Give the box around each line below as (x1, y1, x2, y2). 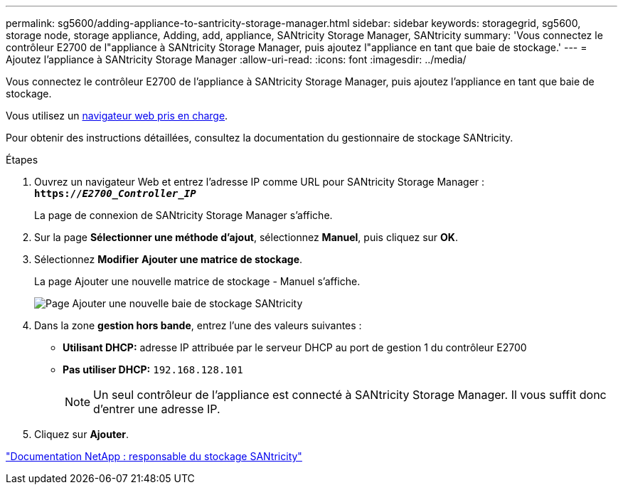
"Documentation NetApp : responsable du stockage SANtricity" (6, 450, 302, 462)
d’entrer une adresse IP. (93, 402, 220, 416)
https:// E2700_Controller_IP (34, 188, 196, 199)
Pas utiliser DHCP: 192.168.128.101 (63, 363, 243, 376)
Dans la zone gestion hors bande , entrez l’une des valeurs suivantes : (34, 319, 362, 331)
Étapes (6, 154, 38, 166)
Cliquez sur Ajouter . (34, 428, 129, 440)
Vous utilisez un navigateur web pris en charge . (6, 110, 228, 122)
